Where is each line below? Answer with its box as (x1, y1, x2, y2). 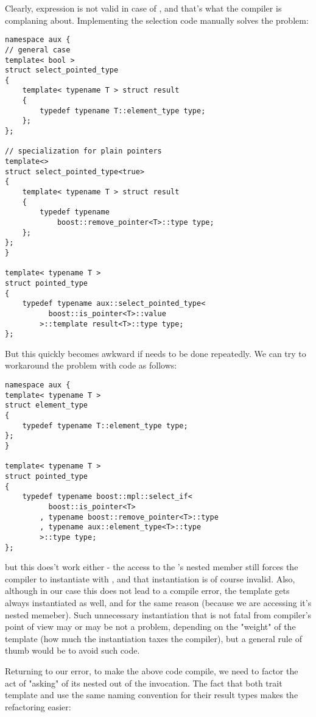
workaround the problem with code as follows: (5, 359, 177, 372)
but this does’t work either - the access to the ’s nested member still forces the (5, 560, 298, 573)
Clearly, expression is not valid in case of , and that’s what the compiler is (5, 2, 282, 14)
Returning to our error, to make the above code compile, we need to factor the (5, 664, 298, 677)
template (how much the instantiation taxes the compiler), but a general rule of (5, 632, 302, 645)
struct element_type (5, 401, 88, 410)
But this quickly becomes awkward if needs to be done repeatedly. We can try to (5, 347, 306, 359)
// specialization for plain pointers (5, 147, 162, 156)
